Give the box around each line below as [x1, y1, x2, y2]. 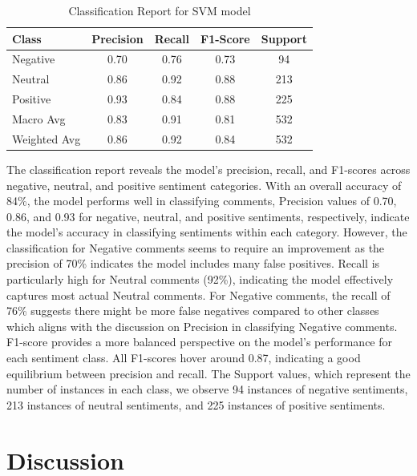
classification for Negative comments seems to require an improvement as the [6, 239, 385, 256]
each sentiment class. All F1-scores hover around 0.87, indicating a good [6, 349, 361, 366]
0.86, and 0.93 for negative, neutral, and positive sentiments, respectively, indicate [6, 208, 410, 224]
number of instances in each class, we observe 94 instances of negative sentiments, [6, 381, 408, 397]
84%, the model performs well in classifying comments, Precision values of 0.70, [6, 192, 397, 209]
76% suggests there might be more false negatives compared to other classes [6, 302, 379, 319]
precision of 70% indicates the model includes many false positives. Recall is [6, 255, 380, 272]
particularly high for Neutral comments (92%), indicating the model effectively [6, 271, 394, 288]
